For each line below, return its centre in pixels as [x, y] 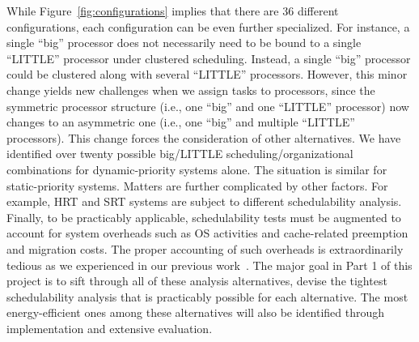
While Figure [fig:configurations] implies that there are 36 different [173, 11]
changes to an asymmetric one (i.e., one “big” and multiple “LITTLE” [181, 122]
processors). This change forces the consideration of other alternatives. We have [204, 137]
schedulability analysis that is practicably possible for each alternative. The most [207, 296]
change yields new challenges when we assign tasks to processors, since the [191, 90]
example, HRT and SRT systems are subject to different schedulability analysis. [204, 201]
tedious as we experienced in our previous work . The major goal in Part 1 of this [209, 265]
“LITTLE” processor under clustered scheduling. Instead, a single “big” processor [209, 58]
